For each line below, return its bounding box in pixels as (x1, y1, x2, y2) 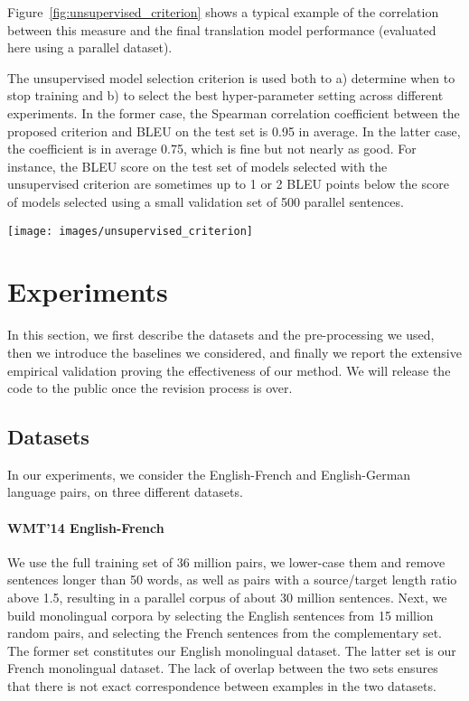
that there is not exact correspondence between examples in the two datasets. (7, 677, 436, 696)
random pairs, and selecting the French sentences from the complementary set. (7, 623, 443, 642)
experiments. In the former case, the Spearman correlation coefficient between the (7, 103, 460, 122)
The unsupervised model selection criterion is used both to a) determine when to (7, 68, 455, 87)
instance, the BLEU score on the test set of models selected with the (7, 156, 388, 175)
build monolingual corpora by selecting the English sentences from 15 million (7, 605, 434, 624)
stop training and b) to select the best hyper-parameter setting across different (7, 86, 444, 105)
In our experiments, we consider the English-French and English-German (7, 464, 411, 483)
